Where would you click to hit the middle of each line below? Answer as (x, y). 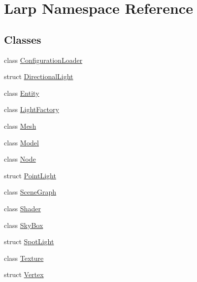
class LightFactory (32, 109)
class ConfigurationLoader (43, 60)
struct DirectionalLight (39, 76)
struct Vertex (24, 274)
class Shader (22, 208)
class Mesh (20, 126)
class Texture (24, 258)
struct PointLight (30, 175)
